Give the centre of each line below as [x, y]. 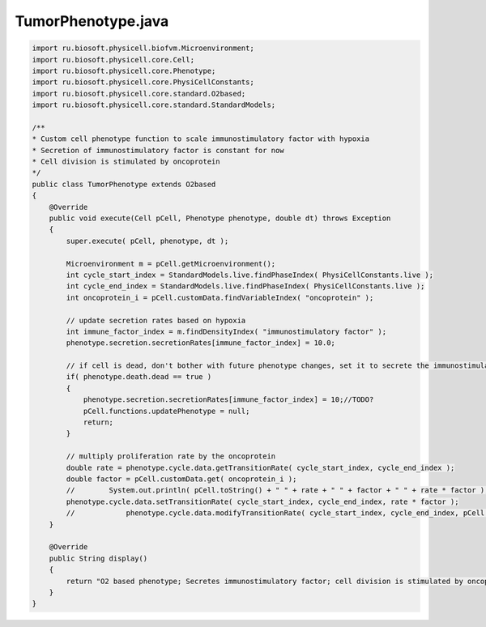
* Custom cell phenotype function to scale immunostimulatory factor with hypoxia [201, 139]
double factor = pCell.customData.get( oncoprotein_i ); [181, 479]
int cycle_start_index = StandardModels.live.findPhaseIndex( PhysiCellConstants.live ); [249, 275]
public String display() [98, 558]
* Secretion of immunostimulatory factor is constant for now [158, 150]
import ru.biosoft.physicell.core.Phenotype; [124, 70]
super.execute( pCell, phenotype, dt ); [147, 241]
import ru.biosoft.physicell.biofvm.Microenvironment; [143, 48]
